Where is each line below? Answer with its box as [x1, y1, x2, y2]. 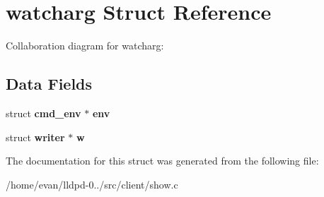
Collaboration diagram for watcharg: [6, 38, 164, 53]
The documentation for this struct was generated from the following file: [6, 153, 319, 168]
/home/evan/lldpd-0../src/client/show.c [6, 177, 178, 191]
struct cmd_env [6, 105, 81, 120]
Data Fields [6, 73, 93, 95]
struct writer [6, 129, 65, 144]
